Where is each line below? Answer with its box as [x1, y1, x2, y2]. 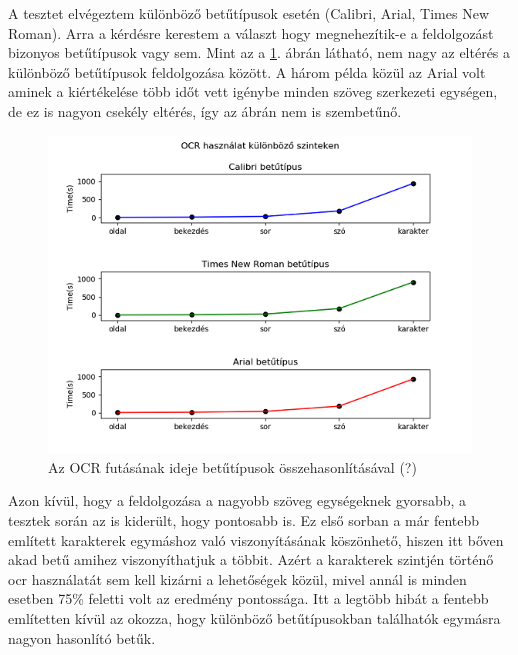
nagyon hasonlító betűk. [8, 627, 156, 648]
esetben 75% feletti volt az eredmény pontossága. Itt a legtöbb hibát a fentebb [8, 588, 489, 609]
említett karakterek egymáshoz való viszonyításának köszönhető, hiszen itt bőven [8, 529, 504, 550]
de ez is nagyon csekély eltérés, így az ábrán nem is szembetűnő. [8, 100, 402, 121]
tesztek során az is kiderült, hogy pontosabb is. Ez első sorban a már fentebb [8, 509, 480, 530]
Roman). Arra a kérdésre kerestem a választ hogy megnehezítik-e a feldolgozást [8, 22, 494, 43]
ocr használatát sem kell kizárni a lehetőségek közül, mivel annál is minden [8, 568, 467, 589]
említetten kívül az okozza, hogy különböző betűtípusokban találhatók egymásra [8, 607, 501, 628]
